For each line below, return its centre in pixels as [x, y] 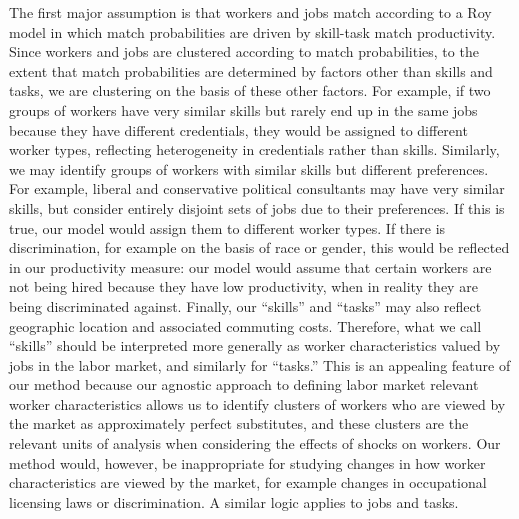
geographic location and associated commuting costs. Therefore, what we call [245, 325]
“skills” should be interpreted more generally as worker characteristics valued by [255, 345]
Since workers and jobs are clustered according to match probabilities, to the [244, 51]
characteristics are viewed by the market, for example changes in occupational [248, 482]
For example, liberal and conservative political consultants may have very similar [257, 188]
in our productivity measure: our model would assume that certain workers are [250, 266]
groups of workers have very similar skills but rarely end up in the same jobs [243, 109]
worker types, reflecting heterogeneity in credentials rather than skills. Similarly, [254, 149]
